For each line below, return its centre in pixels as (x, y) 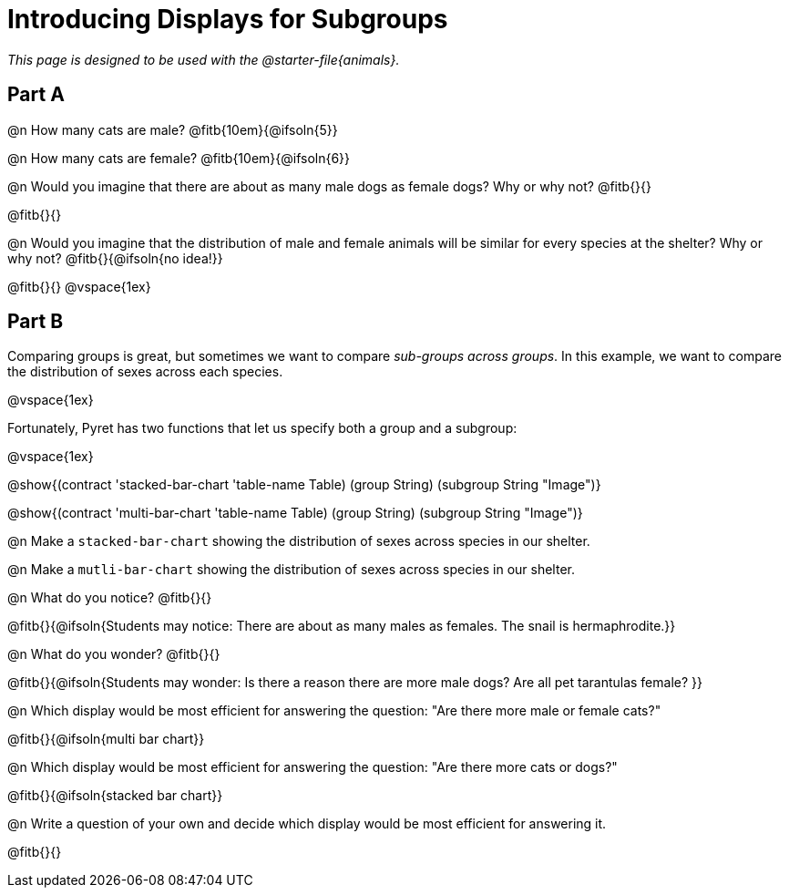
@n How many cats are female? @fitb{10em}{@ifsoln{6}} (179, 158)
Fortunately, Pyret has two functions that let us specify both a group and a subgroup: (262, 428)
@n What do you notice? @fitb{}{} (110, 598)
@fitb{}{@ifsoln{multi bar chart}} (106, 739)
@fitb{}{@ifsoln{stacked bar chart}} (115, 796)
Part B (36, 322)
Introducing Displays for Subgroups (228, 19)
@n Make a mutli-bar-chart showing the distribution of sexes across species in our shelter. (291, 570)
